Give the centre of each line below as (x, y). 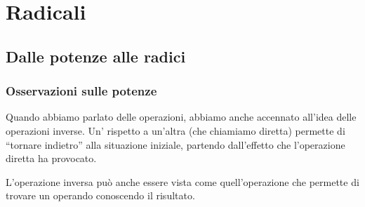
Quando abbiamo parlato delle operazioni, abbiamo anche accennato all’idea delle (181, 117)
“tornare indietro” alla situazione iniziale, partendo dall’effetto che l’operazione (175, 144)
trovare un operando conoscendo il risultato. (100, 195)
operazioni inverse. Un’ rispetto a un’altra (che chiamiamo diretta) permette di (175, 130)
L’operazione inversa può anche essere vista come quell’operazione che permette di (182, 181)
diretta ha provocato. (51, 158)
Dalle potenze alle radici (96, 56)
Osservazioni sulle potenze (81, 91)
